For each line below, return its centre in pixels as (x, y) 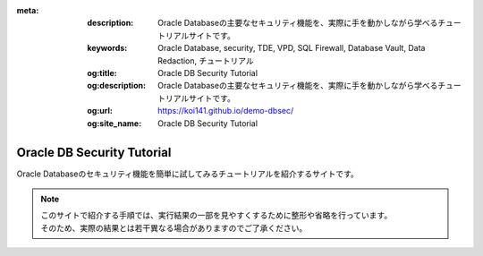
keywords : (107, 48)
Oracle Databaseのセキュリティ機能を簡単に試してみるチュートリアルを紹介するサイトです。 (188, 174)
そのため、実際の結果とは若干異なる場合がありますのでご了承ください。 (174, 227)
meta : (28, 10)
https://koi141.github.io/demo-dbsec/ (226, 111)
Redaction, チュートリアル (206, 60)
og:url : (100, 111)
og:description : (117, 86)
